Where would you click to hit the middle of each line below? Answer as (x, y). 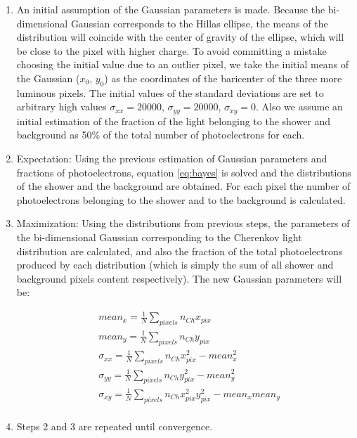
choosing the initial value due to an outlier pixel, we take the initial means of (183, 64)
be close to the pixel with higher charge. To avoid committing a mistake (171, 50)
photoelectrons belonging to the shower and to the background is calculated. (181, 199)
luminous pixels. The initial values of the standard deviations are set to (170, 92)
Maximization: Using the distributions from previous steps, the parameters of (183, 223)
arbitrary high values (61, 107)
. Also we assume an (299, 107)
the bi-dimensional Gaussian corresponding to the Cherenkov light (159, 237)
